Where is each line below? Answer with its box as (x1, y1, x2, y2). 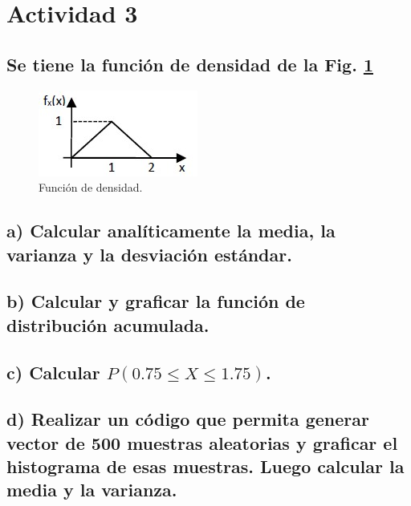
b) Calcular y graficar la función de (6, 289, 305, 314)
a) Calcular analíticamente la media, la (6, 218, 336, 243)
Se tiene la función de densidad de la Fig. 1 (6, 51, 373, 76)
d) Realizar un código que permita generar (6, 407, 369, 431)
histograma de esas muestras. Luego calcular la (6, 454, 405, 479)
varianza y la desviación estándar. (6, 241, 292, 266)
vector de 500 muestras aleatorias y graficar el (6, 430, 398, 455)
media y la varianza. (6, 477, 177, 502)
